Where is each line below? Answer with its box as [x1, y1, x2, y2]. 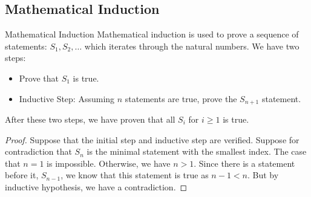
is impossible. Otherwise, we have [47, 157, 171, 169]
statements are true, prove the [125, 92, 237, 105]
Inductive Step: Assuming [19, 92, 115, 105]
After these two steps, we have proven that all [5, 113, 175, 126]
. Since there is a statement [194, 157, 295, 169]
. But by [247, 169, 279, 181]
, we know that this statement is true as [61, 169, 209, 181]
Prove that [19, 71, 59, 84]
